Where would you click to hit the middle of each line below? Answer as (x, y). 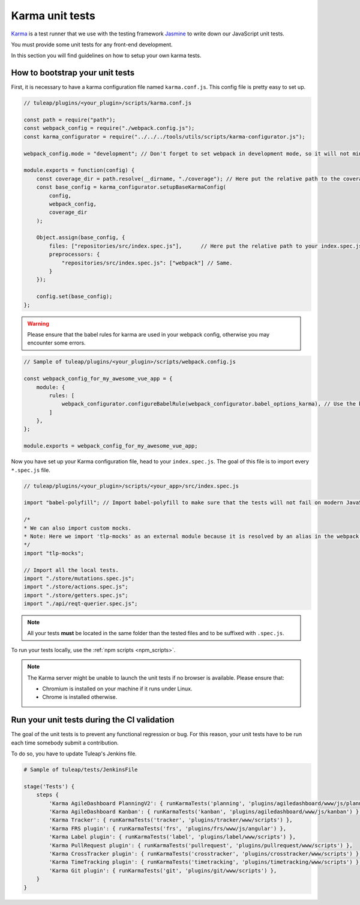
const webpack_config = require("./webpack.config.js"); (109, 128)
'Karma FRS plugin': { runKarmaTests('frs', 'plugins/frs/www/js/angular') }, (168, 828)
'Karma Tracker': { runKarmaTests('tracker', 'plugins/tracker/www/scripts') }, (171, 820)
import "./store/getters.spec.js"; (76, 595)
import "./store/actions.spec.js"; (76, 587)
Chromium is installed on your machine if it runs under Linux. (117, 689)
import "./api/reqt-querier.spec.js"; (81, 604)
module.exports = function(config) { (79, 170)
